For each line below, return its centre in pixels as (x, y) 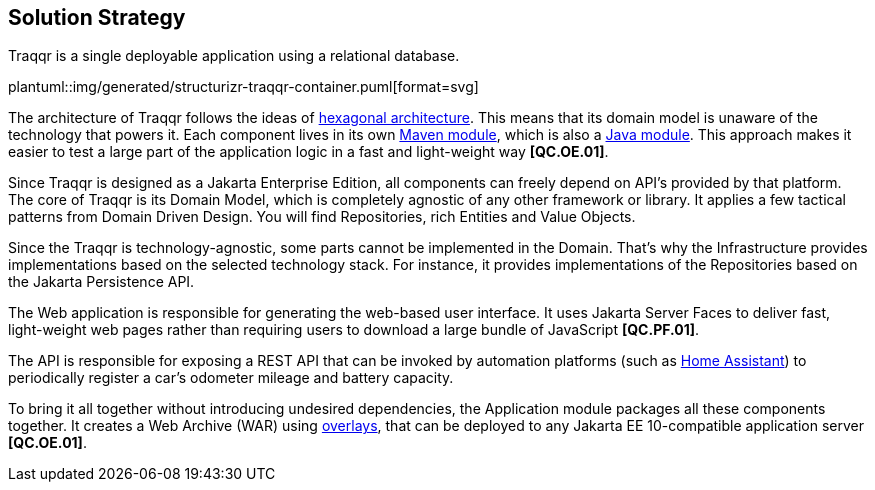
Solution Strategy (97, 17)
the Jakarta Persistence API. (101, 282)
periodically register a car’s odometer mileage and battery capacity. (231, 378)
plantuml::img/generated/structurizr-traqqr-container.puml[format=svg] (243, 87)
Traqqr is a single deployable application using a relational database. (234, 56)
